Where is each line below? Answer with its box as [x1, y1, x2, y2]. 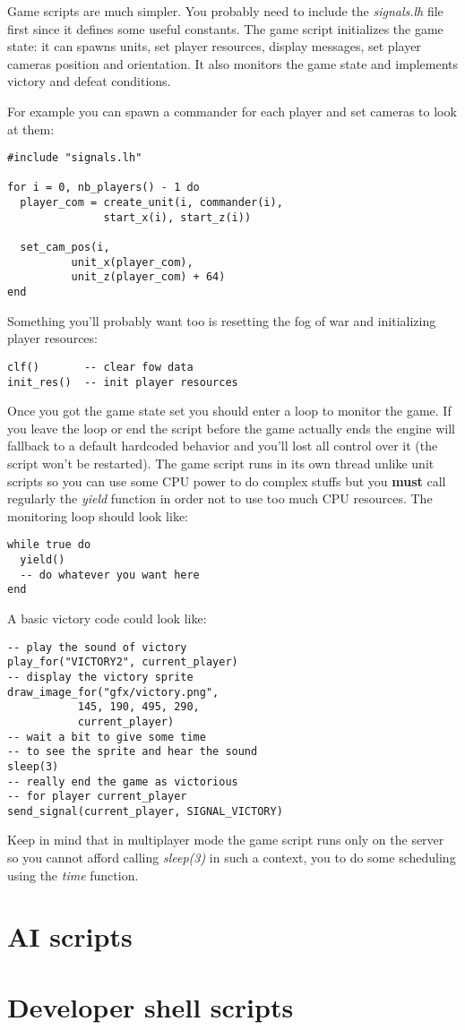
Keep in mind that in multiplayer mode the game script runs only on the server [7, 830, 444, 849]
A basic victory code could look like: [7, 609, 207, 627]
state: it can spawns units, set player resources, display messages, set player [7, 37, 421, 56]
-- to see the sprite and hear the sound [7, 745, 258, 759]
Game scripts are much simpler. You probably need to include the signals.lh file [7, 2, 443, 20]
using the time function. [7, 865, 139, 884]
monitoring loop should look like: [7, 506, 188, 525]
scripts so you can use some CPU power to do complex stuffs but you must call [7, 471, 446, 490]
